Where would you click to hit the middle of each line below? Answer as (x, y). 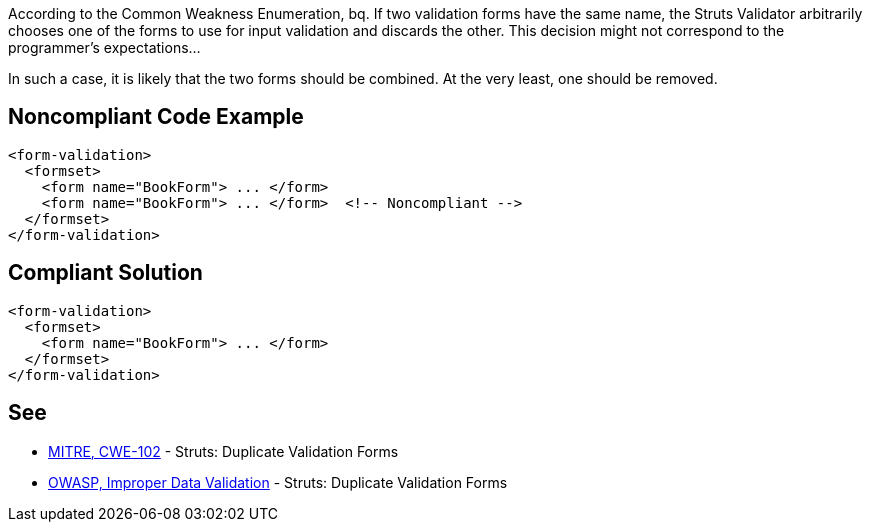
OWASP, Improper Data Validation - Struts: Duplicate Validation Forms (278, 482)
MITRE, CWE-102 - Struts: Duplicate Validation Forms (223, 451)
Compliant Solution (105, 273)
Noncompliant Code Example (156, 117)
